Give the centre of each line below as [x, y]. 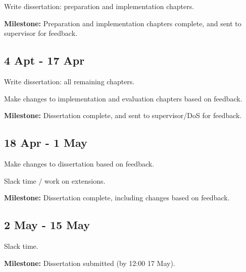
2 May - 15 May [47, 225]
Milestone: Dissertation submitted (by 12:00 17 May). [90, 263]
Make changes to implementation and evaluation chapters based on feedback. [123, 98]
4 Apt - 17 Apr [44, 60]
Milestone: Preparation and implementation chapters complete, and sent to [123, 23]
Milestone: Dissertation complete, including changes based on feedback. [117, 198]
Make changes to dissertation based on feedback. [79, 163]
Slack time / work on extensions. [55, 180]
